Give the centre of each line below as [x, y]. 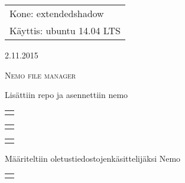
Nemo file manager [40, 75]
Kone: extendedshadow [57, 13]
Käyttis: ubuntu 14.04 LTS [65, 30]
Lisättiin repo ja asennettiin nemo [66, 95]
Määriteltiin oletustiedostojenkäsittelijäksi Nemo [93, 158]
